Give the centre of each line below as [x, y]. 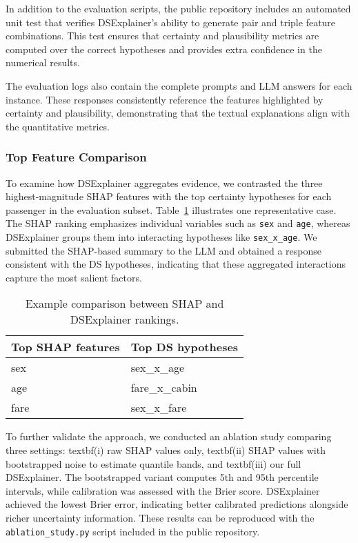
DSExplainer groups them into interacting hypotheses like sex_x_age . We [161, 237]
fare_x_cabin [164, 388]
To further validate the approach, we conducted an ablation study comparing [169, 436]
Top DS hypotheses [185, 347]
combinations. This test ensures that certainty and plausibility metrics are [162, 36]
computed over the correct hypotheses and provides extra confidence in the [164, 49]
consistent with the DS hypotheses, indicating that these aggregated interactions [176, 264]
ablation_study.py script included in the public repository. [133, 531]
